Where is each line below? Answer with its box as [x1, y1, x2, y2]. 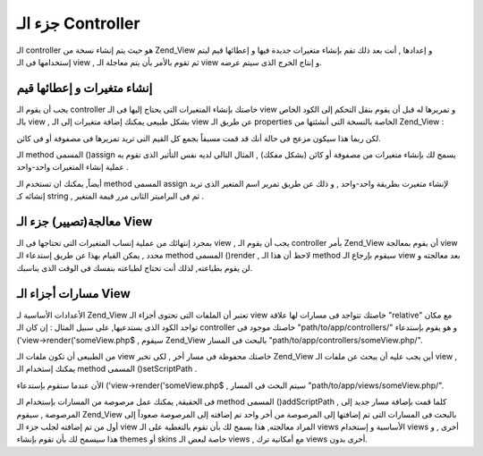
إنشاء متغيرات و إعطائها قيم [16, 80, 153, 96]
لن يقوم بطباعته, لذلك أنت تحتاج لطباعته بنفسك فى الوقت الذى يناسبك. [16, 262, 253, 273]
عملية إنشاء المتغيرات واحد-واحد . [16, 162, 129, 173]
